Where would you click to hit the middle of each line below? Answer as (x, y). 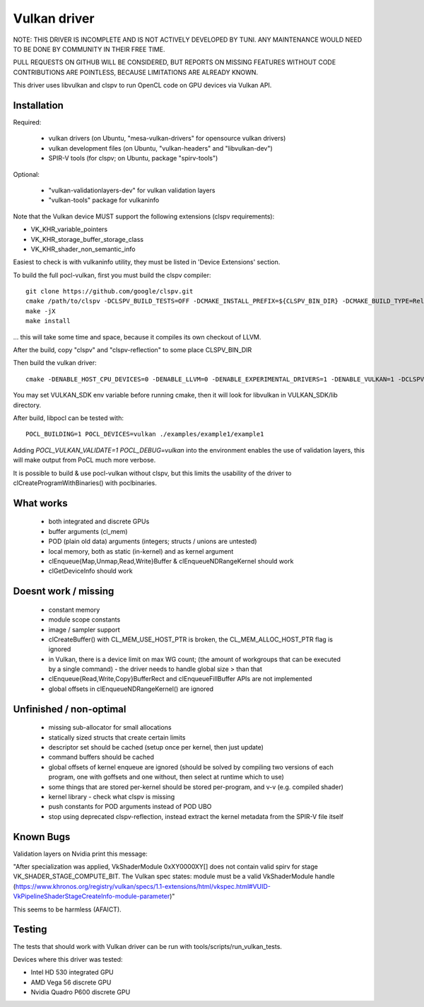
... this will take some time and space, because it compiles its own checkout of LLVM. (137, 337)
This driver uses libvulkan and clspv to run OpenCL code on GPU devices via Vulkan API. (142, 86)
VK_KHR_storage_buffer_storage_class (87, 239)
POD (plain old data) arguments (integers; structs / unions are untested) (153, 542)
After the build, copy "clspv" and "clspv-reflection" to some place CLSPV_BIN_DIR (132, 350)
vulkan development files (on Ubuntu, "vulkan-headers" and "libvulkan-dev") (161, 148)
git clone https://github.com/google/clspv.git (110, 291)
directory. (27, 405)
